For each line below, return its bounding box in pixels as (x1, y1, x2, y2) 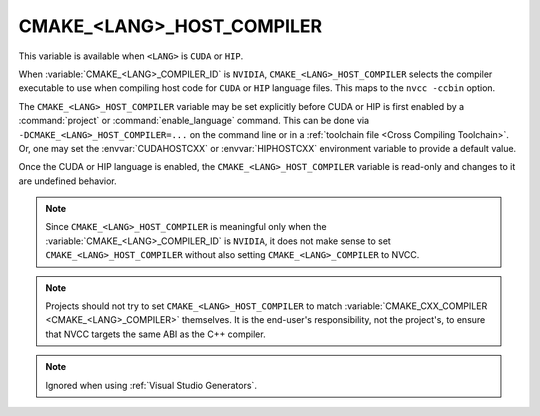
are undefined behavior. (18, 175, 117, 187)
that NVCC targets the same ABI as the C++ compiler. (45, 328, 266, 340)
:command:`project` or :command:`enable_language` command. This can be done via (18, 115, 370, 127)
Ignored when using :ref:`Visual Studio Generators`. (45, 379, 257, 391)
